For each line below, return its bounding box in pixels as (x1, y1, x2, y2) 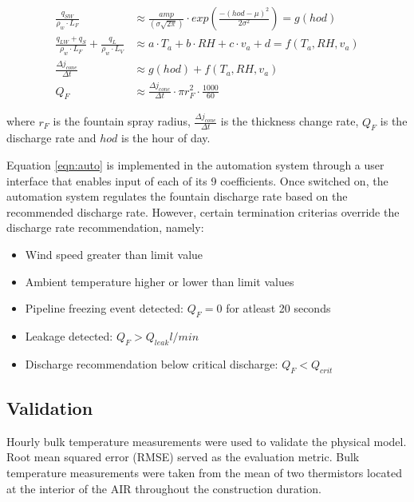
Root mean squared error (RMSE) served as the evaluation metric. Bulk (6, 448, 360, 465)
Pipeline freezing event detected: (25, 300, 183, 317)
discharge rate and (6, 129, 97, 146)
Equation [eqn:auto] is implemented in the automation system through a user (6, 156, 384, 173)
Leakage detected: (25, 327, 113, 344)
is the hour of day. (121, 129, 211, 146)
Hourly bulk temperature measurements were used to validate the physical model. (6, 432, 407, 449)
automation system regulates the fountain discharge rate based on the (6, 188, 348, 205)
